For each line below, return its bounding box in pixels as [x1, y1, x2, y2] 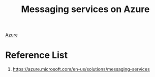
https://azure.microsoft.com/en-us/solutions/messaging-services [12, 66, 150, 72]
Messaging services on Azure [21, 4, 150, 15]
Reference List [5, 49, 68, 61]
